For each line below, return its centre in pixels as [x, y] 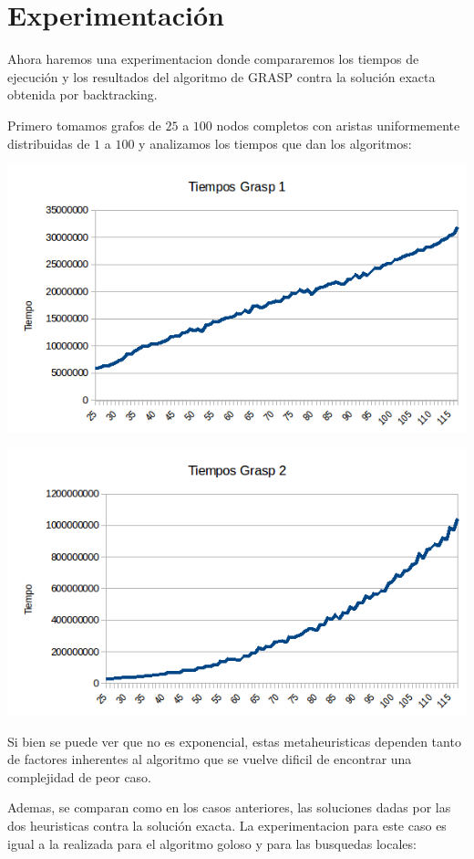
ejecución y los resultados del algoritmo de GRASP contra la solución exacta [222, 76]
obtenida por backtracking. [82, 94]
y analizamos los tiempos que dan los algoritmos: [275, 143]
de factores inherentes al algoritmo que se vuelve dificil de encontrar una [210, 759]
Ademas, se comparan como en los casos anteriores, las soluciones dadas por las [229, 807]
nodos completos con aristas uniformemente [338, 125]
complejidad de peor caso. [80, 776]
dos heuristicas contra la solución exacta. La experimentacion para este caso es [227, 825]
